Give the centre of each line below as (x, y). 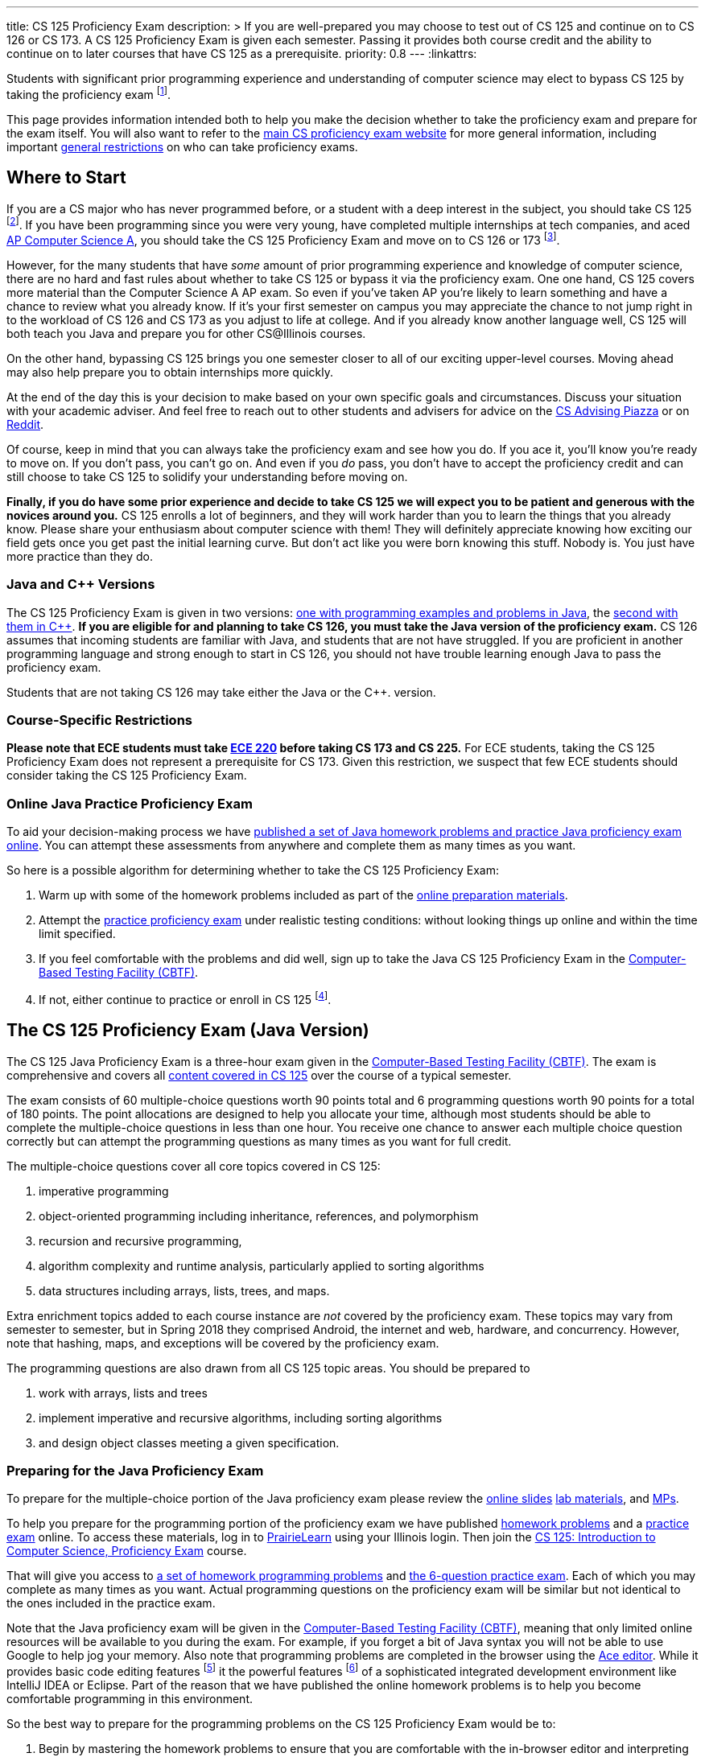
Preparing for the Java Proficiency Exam (135, 1470)
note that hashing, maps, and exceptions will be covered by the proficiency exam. (223, 1343)
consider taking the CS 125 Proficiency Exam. (127, 776)
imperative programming (104, 1191)
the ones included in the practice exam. (111, 1603)
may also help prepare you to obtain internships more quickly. (170, 372)
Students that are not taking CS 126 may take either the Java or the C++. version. (221, 692)
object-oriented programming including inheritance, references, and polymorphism (259, 1216)
